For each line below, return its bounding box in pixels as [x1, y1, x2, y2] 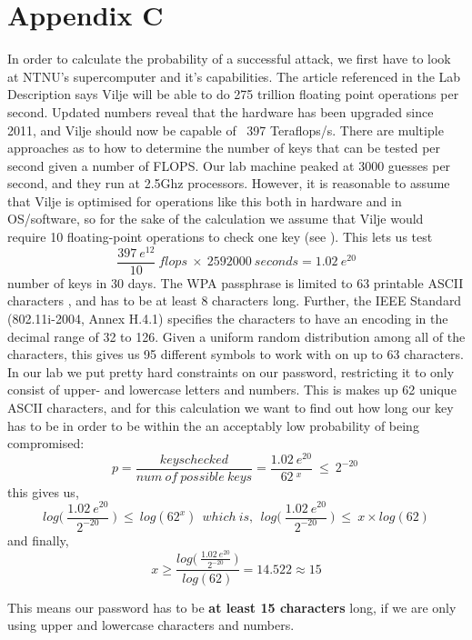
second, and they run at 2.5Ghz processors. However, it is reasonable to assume [7, 174, 450, 193]
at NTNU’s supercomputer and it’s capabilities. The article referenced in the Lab [7, 66, 461, 85]
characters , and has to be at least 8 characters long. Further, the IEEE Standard [7, 291, 462, 310]
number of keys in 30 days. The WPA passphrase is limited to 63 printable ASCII [7, 273, 464, 292]
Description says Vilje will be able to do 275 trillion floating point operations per [7, 85, 459, 104]
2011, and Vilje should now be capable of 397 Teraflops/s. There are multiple [7, 120, 444, 139]
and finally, [7, 530, 69, 549]
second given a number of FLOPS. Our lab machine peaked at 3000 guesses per [7, 155, 451, 175]
